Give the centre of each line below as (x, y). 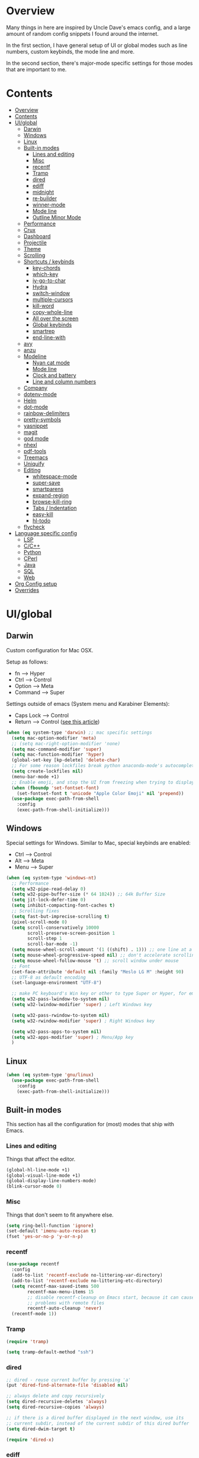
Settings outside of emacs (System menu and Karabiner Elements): (88, 703)
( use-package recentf (33, 1264)
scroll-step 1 (45, 939)
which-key (45, 274)
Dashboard (37, 236)
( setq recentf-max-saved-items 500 (55, 1286)
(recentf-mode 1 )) (34, 1314)
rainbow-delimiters (46, 413)
